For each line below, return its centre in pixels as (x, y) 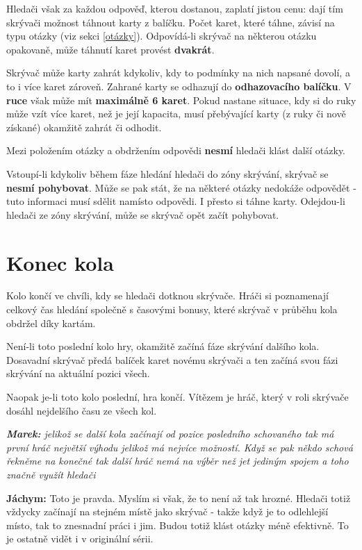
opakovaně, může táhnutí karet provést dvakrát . (110, 49)
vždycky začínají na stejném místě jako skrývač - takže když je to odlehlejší (167, 511)
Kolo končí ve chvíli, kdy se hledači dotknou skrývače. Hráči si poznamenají (167, 295)
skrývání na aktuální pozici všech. (78, 373)
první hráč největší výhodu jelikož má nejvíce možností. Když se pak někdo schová (180, 447)
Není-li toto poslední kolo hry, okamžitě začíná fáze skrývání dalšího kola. (163, 346)
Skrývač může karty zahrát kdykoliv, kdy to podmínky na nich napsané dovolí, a (178, 73)
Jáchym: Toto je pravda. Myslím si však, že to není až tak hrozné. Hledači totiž (179, 498)
